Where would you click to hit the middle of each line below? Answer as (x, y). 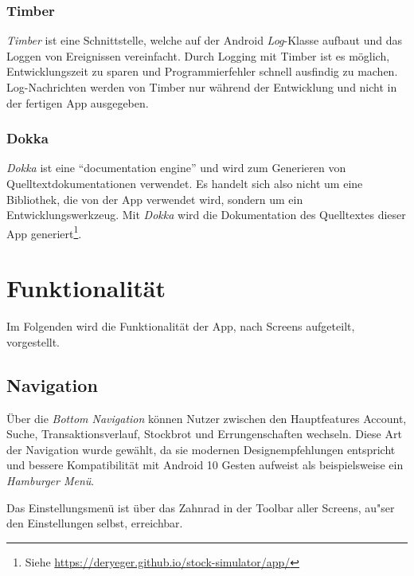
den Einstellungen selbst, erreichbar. (95, 523)
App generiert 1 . (44, 232)
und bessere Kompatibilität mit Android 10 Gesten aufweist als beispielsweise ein (205, 465)
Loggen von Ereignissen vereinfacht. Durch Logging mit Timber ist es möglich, (198, 55)
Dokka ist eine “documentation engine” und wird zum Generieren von (176, 168)
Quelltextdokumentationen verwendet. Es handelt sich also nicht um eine (185, 183)
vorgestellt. (33, 341)
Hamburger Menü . (51, 480)
